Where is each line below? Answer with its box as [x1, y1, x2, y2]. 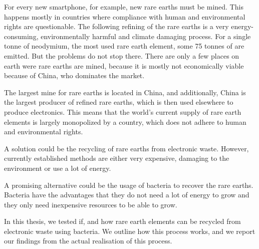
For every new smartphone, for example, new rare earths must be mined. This [4, 2, 243, 12]
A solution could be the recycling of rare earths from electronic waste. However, [4, 143, 249, 153]
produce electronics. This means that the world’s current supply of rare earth [4, 106, 241, 117]
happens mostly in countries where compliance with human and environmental [4, 11, 245, 22]
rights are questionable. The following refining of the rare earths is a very [4, 21, 229, 32]
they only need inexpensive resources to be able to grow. [4, 199, 177, 209]
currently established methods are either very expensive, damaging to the [4, 153, 229, 163]
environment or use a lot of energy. [4, 162, 111, 173]
